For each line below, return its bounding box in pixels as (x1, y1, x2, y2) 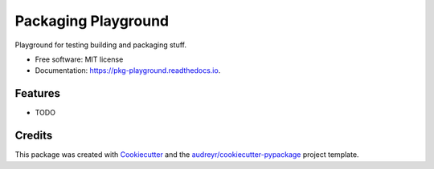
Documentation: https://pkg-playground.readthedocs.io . (35, 66, 221, 75)
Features (14, 87, 60, 100)
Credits (14, 129, 53, 143)
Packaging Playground (14, 12, 170, 30)
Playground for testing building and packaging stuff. (14, 40, 187, 50)
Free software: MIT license (35, 54, 124, 64)
